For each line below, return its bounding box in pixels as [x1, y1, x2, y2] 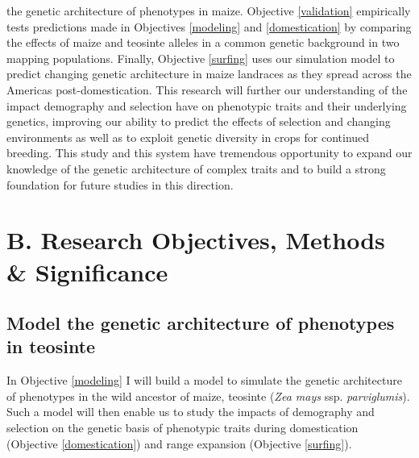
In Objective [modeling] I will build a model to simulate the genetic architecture [6, 372, 402, 389]
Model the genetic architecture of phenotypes [6, 310, 395, 335]
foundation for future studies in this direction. [6, 176, 234, 193]
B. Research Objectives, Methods [6, 223, 385, 256]
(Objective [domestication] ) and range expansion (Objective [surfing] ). [6, 435, 352, 452]
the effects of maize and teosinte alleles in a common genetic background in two [6, 34, 400, 51]
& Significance [6, 255, 168, 288]
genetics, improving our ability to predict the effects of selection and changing [6, 113, 391, 130]
